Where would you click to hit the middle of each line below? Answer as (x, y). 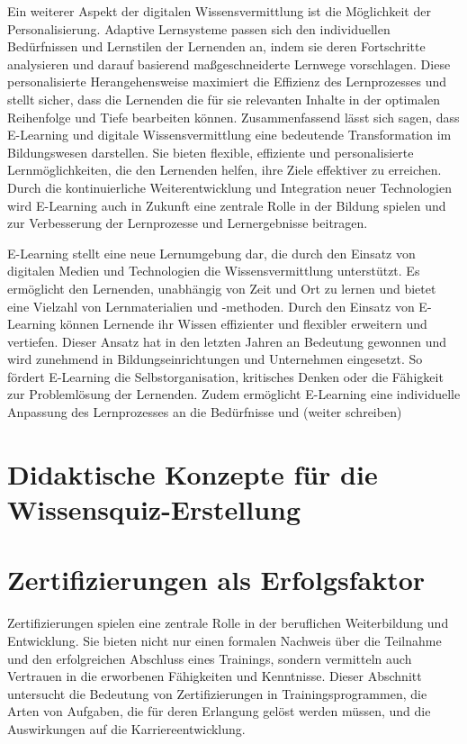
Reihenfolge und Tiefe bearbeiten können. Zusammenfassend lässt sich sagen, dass (233, 117)
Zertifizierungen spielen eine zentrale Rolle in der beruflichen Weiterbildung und (228, 623)
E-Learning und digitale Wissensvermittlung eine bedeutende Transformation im (229, 135)
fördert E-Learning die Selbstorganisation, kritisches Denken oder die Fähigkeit (225, 376)
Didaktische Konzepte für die (193, 473)
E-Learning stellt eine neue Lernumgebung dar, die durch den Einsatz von (211, 253)
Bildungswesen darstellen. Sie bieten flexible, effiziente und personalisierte (211, 152)
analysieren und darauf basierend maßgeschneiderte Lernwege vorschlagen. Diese (229, 64)
